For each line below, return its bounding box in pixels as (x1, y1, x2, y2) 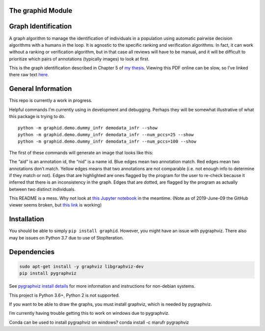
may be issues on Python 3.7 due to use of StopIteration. (9, 235, 124, 241)
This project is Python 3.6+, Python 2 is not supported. (9, 292, 120, 298)
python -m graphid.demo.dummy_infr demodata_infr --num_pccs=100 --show (18, 139, 196, 145)
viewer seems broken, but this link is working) (9, 202, 102, 208)
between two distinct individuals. (9, 186, 76, 192)
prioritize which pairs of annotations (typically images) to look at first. (9, 56, 150, 61)
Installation (9, 215, 44, 223)
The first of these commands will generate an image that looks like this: (9, 150, 154, 155)
